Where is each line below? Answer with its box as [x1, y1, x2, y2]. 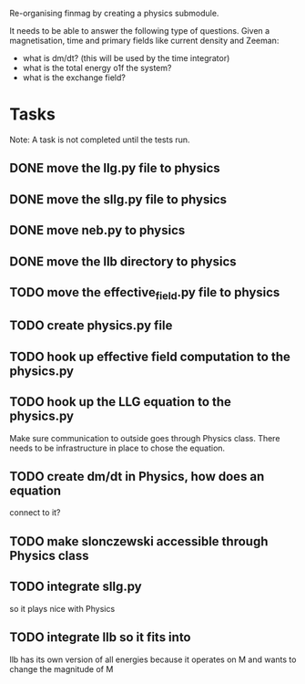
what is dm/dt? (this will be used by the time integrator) [22, 53, 230, 63]
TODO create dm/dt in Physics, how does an [9, 469, 265, 484]
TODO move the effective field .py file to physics [9, 285, 280, 303]
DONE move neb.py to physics [9, 223, 186, 238]
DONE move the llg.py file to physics [9, 161, 220, 176]
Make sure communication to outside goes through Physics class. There [9, 432, 280, 443]
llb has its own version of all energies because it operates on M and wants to [9, 654, 297, 665]
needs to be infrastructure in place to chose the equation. [9, 442, 226, 453]
